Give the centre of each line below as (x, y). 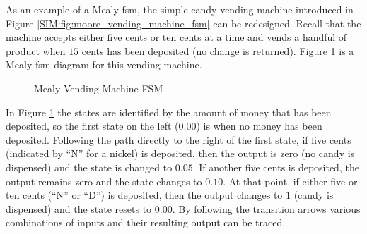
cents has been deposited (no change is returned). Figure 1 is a (218, 50)
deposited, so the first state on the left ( (92, 126)
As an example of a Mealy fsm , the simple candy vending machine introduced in (180, 9)
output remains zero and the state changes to (104, 181)
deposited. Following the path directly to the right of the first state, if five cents (179, 139)
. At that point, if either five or (290, 181)
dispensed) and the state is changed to (89, 167)
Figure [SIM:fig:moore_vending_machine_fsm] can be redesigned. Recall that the (183, 23)
